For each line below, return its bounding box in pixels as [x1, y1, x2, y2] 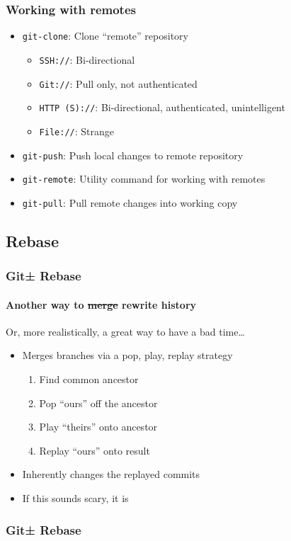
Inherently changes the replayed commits [22, 467, 200, 482]
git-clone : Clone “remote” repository [22, 28, 188, 43]
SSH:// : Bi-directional [39, 52, 135, 67]
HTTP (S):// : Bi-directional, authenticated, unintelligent [39, 100, 285, 115]
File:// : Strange [39, 123, 114, 138]
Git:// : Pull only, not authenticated [39, 76, 198, 91]
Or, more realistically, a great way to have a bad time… [6, 324, 245, 338]
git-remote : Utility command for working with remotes [22, 171, 266, 186]
